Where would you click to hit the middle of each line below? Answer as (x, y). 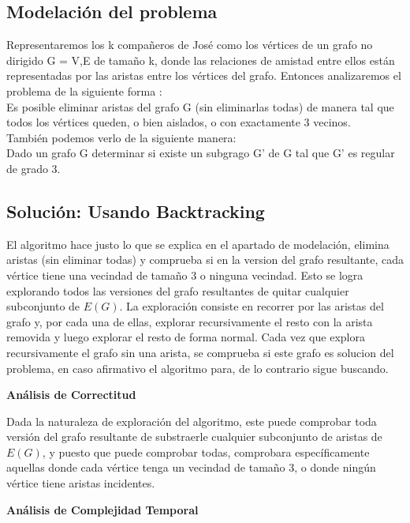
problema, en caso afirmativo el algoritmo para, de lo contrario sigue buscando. (198, 368)
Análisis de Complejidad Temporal (102, 509)
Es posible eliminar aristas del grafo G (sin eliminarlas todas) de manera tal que (200, 106)
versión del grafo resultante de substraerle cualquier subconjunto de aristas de (194, 436)
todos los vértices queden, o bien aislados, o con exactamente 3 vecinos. (179, 122)
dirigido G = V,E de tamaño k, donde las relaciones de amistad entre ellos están (201, 60)
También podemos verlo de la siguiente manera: (121, 137)
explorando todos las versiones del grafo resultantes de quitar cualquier (178, 290)
